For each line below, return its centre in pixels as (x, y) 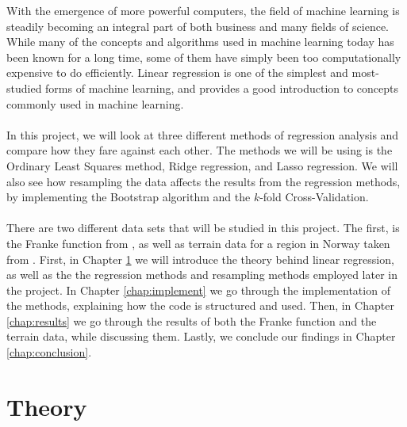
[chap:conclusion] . (49, 352)
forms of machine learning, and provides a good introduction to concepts (222, 88)
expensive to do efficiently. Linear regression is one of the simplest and (177, 72)
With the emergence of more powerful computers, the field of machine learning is (203, 10)
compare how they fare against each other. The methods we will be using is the (200, 150)
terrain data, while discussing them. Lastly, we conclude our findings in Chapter (201, 336)
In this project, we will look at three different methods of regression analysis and (203, 134)
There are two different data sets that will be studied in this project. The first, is (203, 228)
